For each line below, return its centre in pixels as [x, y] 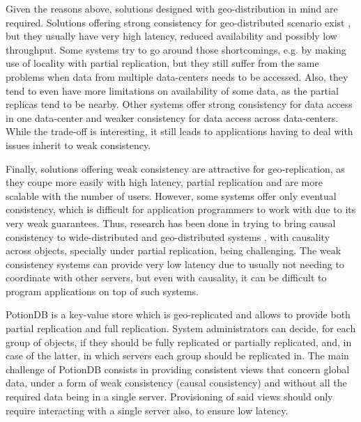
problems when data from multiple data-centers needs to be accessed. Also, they [177, 76]
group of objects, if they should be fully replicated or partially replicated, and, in [179, 342]
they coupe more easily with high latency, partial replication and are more [164, 182]
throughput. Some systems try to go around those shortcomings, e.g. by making [176, 49]
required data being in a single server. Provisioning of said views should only [169, 397]
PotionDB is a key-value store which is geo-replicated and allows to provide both [178, 314]
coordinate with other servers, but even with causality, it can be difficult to [166, 278]
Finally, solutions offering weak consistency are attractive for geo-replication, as [175, 168]
